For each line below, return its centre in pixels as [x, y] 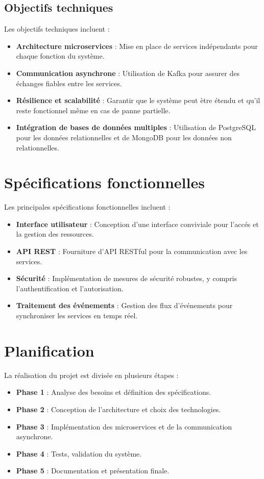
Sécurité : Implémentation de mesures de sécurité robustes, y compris [127, 278]
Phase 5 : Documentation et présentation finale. [93, 471]
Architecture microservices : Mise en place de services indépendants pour [137, 46]
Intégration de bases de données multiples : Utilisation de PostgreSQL [136, 127]
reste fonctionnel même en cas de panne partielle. [93, 110]
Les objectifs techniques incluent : [57, 29]
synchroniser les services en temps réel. [77, 316]
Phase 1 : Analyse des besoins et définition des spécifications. [114, 392]
